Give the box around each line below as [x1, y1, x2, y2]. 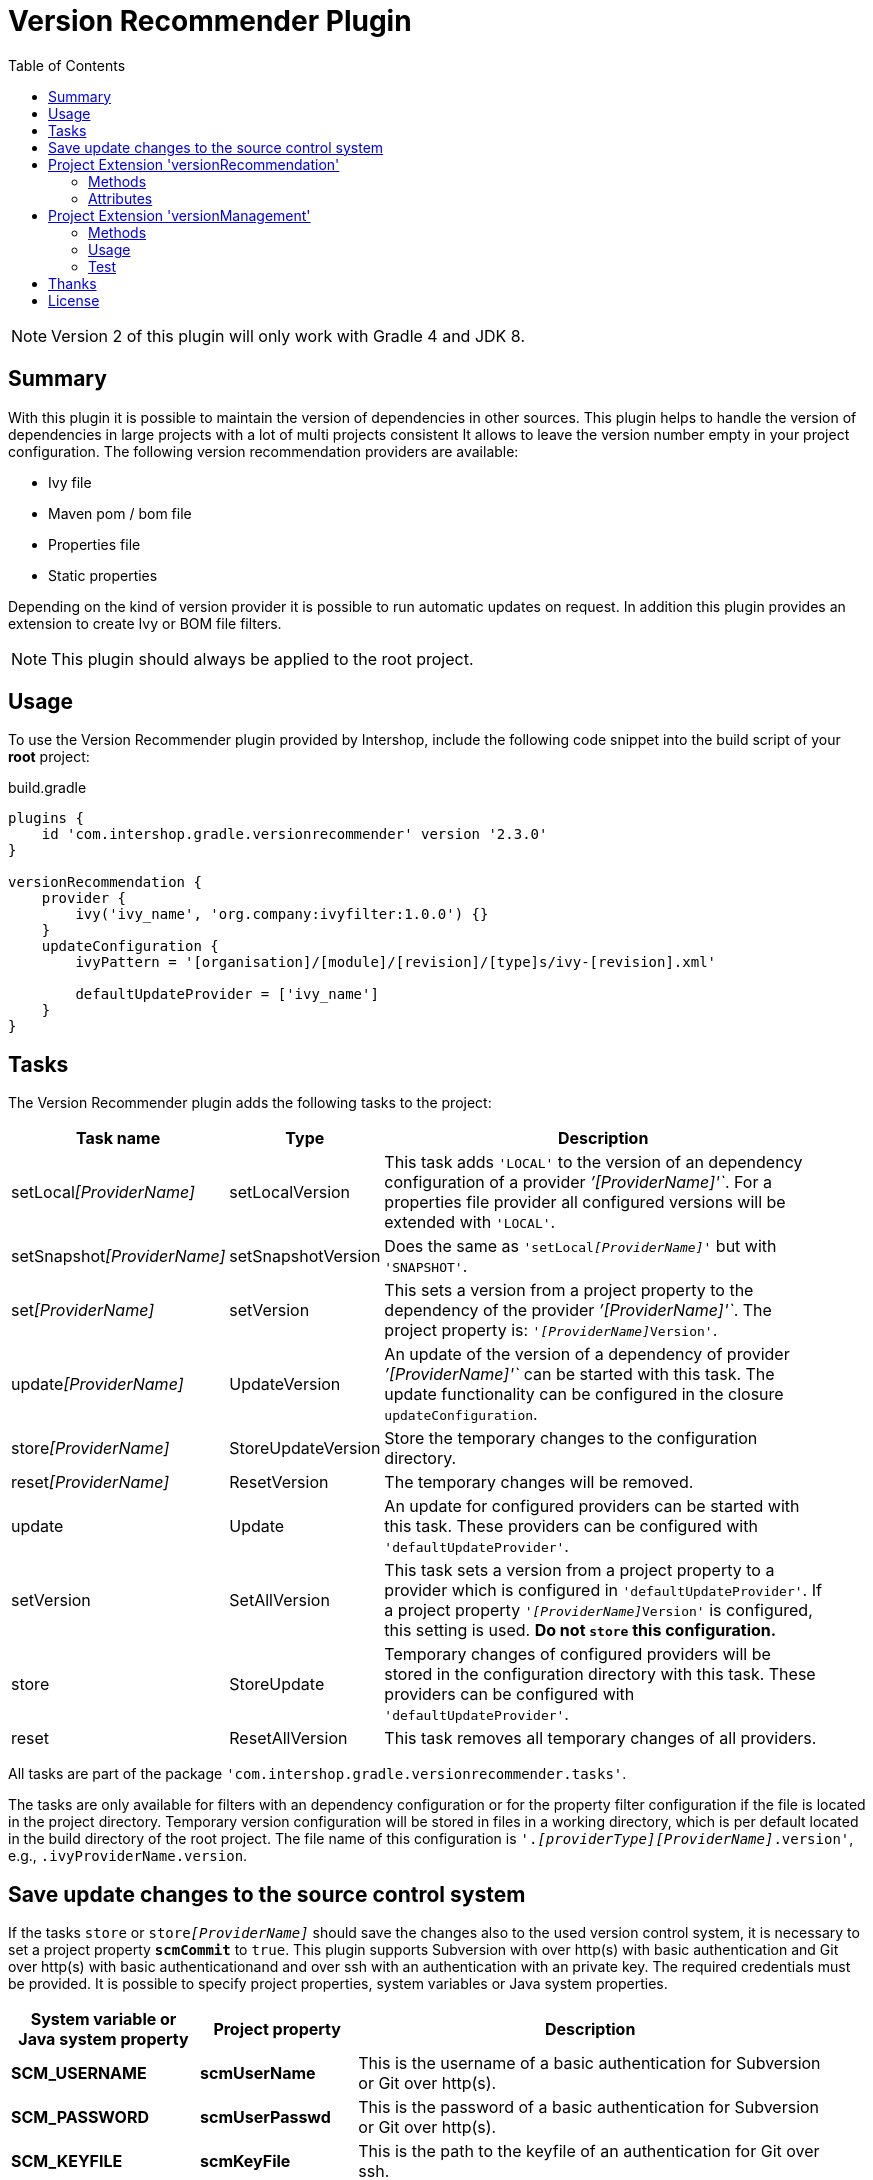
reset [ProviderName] [11, 1472, 170, 1493]
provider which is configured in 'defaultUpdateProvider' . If [384, 1580, 822, 1601]
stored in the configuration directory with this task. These [384, 1664, 816, 1685]
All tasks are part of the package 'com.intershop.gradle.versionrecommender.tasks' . [8, 1765, 627, 1783]
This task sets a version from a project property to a [384, 1560, 775, 1581]
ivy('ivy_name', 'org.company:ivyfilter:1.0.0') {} [75, 906, 489, 923]
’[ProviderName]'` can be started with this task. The [384, 1364, 775, 1385]
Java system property [18, 2029, 189, 2050]
